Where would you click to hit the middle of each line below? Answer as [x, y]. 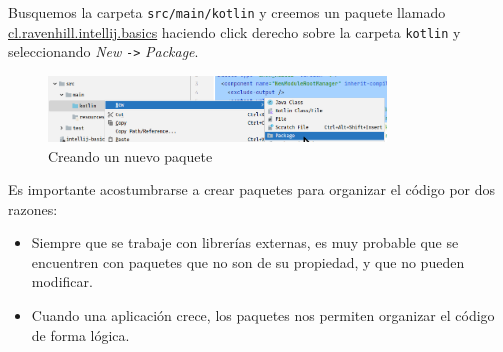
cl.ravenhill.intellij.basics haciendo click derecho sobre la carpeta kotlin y [234, 31]
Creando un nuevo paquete [130, 155]
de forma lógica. [80, 334]
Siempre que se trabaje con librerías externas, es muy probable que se [245, 242]
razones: [33, 208]
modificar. [62, 281]
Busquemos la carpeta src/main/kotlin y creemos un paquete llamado [227, 12]
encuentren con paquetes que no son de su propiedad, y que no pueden [248, 261]
